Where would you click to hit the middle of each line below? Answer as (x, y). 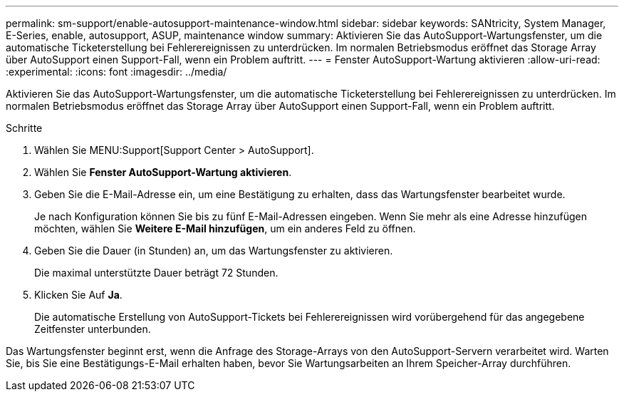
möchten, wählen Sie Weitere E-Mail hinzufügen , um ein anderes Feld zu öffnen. (225, 228)
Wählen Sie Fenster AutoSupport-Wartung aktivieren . (163, 172)
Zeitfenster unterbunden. (93, 329)
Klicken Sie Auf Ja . (78, 295)
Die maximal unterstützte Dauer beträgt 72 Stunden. (156, 273)
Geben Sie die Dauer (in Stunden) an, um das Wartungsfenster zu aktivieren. (214, 251)
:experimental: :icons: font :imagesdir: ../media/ (116, 72)
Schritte (24, 128)
